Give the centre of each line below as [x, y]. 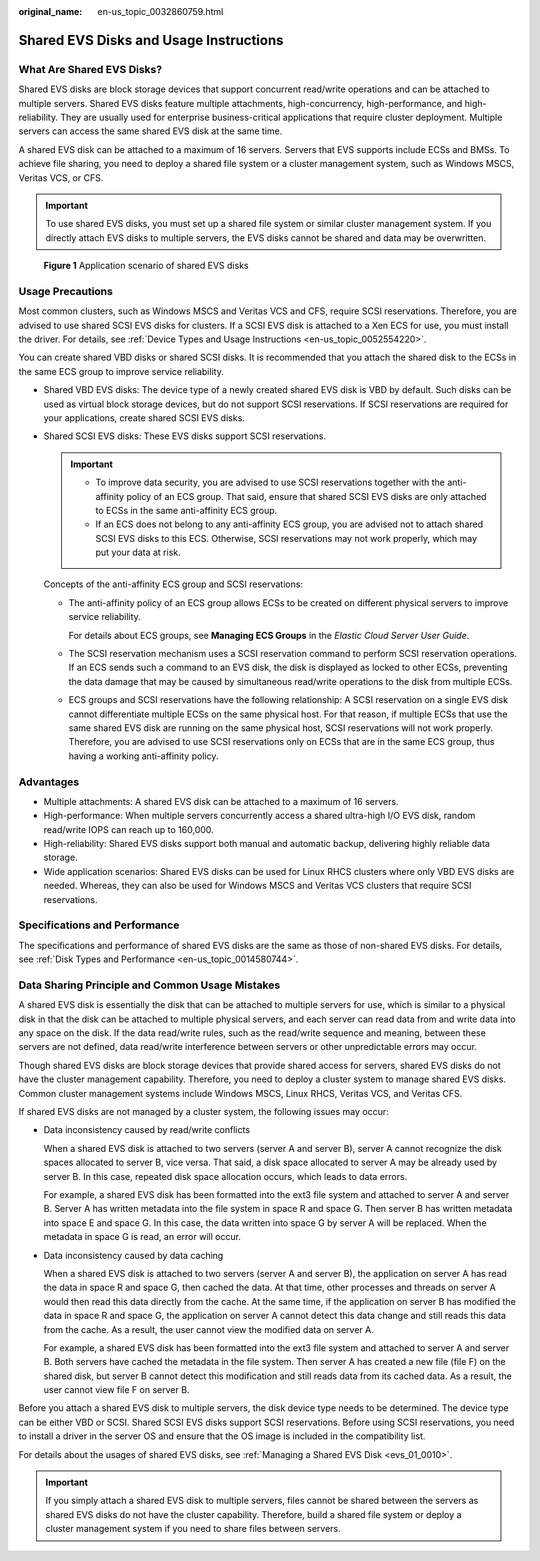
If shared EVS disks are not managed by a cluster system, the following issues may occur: [203, 1112]
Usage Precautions [66, 291]
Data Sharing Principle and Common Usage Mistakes [149, 985]
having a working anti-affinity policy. [143, 756]
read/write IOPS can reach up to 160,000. [128, 829]
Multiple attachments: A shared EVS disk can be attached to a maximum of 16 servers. [221, 801]
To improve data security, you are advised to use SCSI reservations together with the [270, 482]
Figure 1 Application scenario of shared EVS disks [146, 266]
